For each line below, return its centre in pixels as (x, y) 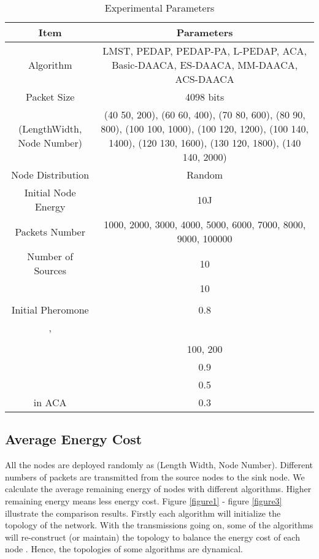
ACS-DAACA (205, 79)
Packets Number (50, 231)
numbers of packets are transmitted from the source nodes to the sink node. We (155, 476)
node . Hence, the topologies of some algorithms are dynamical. (124, 549)
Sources (50, 270)
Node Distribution (50, 175)
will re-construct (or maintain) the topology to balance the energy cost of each (152, 537)
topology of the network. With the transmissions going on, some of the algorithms (159, 525)
